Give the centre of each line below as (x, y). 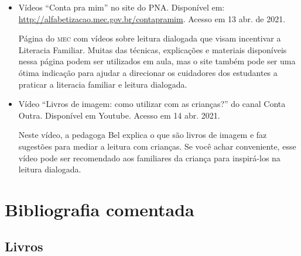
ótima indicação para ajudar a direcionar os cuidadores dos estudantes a (148, 72)
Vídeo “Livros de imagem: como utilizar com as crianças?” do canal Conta (152, 104)
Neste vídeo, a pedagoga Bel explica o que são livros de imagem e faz (143, 135)
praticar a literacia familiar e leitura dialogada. (103, 84)
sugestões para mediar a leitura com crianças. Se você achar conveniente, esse (157, 146)
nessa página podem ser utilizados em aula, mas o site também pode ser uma (157, 61)
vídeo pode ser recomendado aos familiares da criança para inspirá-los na (149, 158)
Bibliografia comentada (100, 209)
